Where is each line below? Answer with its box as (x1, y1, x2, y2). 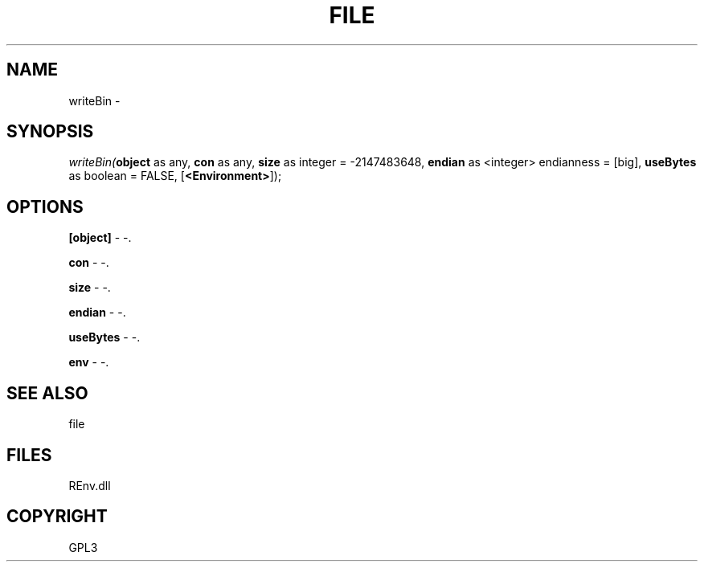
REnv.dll (68, 478, 111, 492)
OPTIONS (6, 196, 84, 217)
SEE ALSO (6, 382, 88, 403)
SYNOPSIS (6, 121, 94, 142)
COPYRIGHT (6, 506, 108, 527)
